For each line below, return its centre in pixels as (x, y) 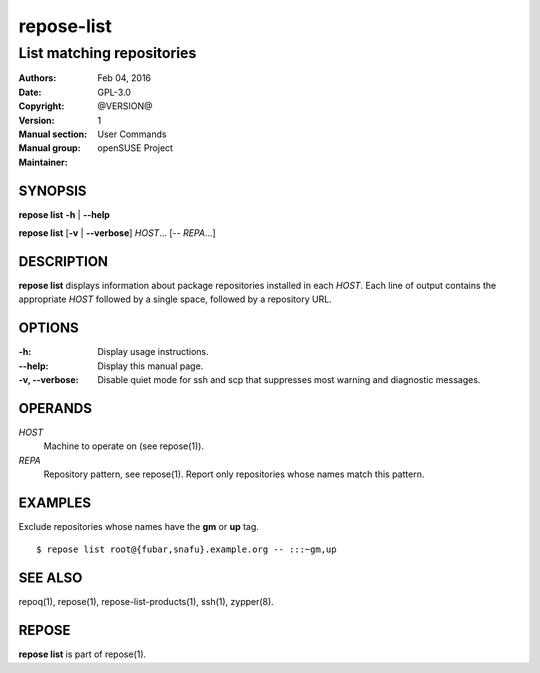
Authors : (37, 78)
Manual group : (49, 148)
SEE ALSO (50, 578)
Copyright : (41, 106)
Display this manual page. (150, 366)
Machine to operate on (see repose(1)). (124, 446)
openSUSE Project (135, 148)
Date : (30, 92)
